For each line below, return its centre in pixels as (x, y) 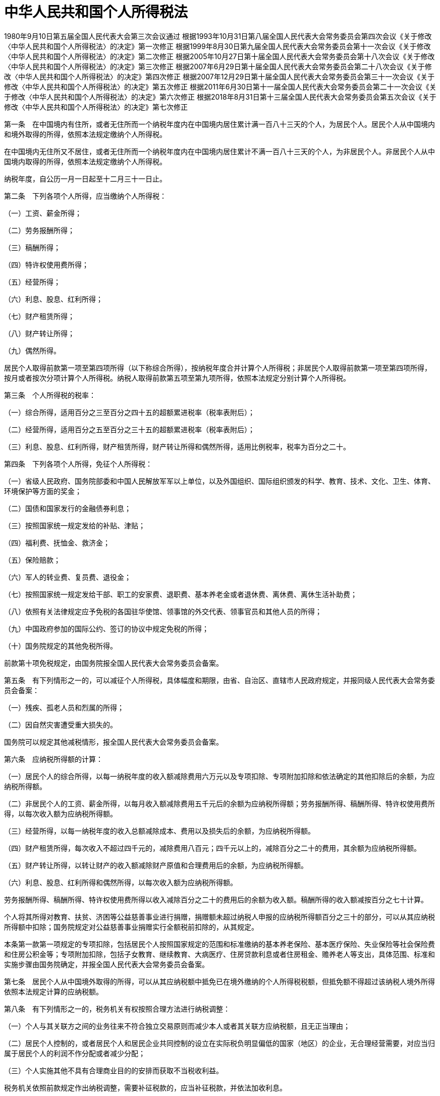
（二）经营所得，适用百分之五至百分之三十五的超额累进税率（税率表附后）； (129, 429)
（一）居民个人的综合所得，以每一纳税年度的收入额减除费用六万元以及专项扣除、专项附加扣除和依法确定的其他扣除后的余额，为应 (219, 776)
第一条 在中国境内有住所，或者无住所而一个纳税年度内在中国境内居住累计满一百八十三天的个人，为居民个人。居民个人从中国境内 (219, 124)
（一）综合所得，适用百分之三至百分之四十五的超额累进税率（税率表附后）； (129, 412)
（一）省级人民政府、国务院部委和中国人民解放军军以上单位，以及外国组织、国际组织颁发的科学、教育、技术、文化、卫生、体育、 (219, 481)
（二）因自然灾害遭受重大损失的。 (61, 724)
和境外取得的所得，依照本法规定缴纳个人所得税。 (85, 134)
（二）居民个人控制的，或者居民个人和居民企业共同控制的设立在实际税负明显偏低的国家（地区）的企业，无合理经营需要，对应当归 (219, 1043)
